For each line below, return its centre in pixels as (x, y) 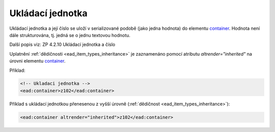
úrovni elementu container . (37, 61)
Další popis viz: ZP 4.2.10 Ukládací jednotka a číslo (62, 45)
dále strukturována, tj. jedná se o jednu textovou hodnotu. (70, 35)
